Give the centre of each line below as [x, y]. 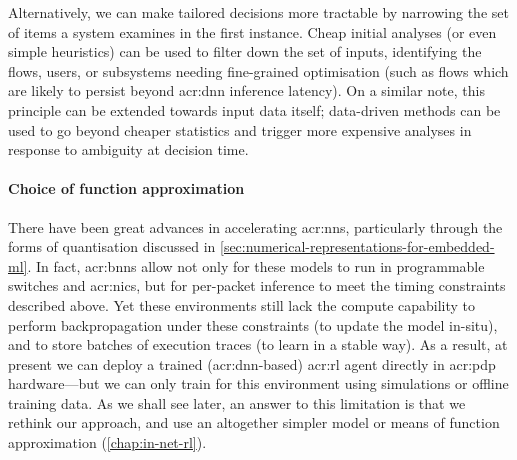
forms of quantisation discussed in [112, 246]
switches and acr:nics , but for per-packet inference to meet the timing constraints [257, 285]
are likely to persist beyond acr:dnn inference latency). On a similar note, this [246, 90]
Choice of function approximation [126, 188]
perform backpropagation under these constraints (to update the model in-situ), [253, 324]
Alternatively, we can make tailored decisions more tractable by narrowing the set [258, 12]
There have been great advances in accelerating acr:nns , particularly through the [255, 226]
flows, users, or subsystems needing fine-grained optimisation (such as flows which [258, 70]
